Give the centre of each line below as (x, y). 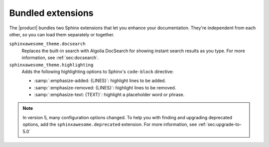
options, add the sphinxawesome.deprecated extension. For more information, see (110, 125)
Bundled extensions (51, 13)
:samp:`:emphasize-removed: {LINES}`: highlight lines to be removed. (105, 87)
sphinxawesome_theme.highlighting (51, 65)
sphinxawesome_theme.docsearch (47, 44)
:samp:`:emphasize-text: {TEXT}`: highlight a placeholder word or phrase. (109, 95)
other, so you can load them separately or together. (62, 34)
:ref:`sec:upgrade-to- (219, 125)
